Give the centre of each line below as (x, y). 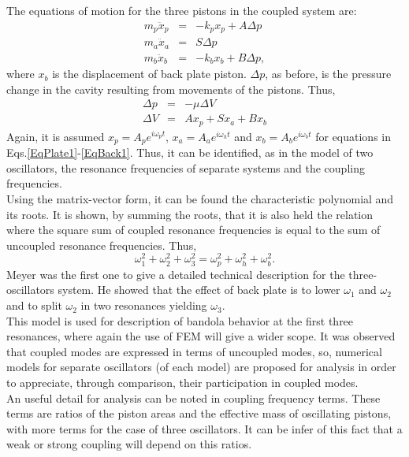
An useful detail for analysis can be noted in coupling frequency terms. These (193, 398)
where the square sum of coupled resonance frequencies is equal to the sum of (193, 230)
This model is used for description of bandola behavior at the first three (180, 320)
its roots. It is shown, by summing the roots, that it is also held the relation (190, 214)
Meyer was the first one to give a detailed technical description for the (176, 274)
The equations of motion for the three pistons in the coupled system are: (182, 10)
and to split (34, 305)
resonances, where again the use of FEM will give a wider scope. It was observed (201, 336)
